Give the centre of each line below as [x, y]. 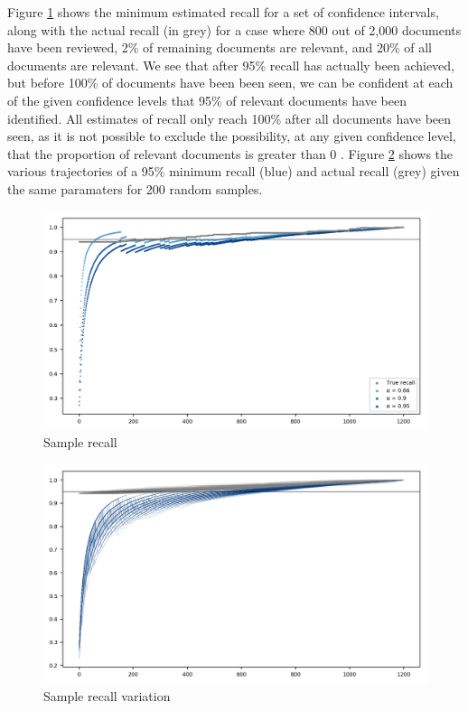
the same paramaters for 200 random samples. [135, 188]
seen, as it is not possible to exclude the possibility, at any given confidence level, [232, 136]
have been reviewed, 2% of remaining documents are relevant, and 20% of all [220, 47]
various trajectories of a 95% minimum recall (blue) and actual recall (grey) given [234, 171]
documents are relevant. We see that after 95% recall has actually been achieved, [231, 65]
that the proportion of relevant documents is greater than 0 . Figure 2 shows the [230, 153]
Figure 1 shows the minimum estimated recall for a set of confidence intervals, [223, 12]
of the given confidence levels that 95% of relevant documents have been [207, 100]
